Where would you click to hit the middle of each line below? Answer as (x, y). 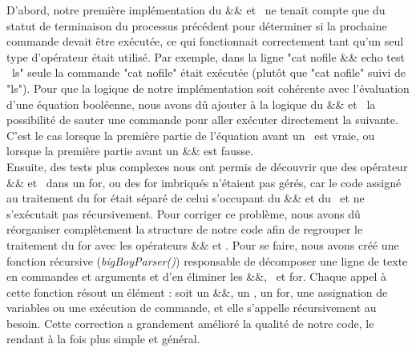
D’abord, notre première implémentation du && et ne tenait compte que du (196, 10)
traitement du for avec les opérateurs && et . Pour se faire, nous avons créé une (203, 244)
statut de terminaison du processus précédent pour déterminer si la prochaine (197, 25)
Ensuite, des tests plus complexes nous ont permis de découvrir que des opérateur (207, 166)
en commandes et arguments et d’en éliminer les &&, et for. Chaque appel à (196, 276)
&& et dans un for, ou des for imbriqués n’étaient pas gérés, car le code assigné (204, 182)
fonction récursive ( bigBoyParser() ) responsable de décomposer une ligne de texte (207, 260)
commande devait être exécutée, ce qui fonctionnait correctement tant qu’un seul (205, 41)
